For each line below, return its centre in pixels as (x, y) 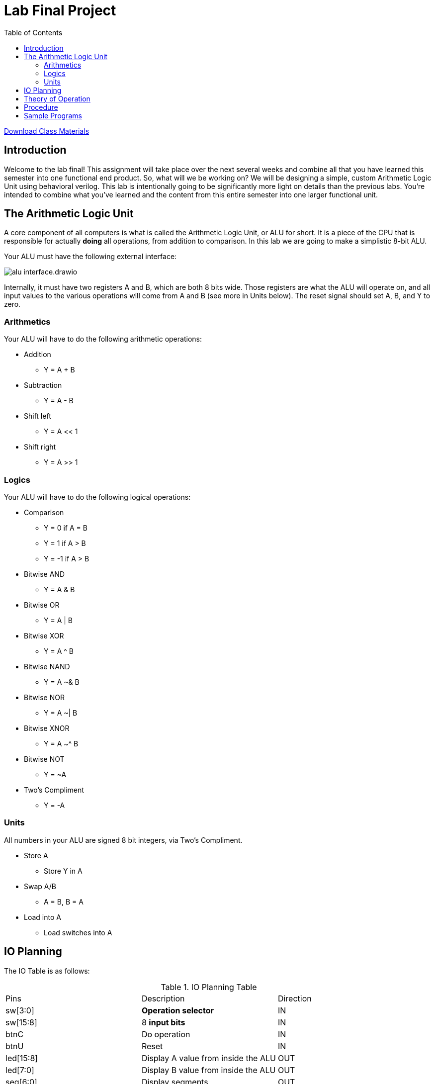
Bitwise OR (42, 605)
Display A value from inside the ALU (209, 1058)
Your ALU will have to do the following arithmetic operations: (103, 339)
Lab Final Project (60, 10)
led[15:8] (22, 1058)
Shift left (38, 416)
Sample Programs (53, 115)
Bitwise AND (44, 574)
